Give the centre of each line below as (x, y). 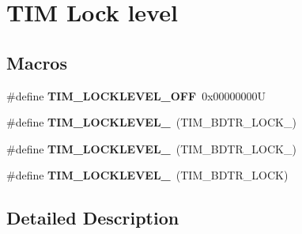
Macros (37, 62)
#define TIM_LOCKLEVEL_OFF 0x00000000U (136, 95)
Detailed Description (93, 218)
